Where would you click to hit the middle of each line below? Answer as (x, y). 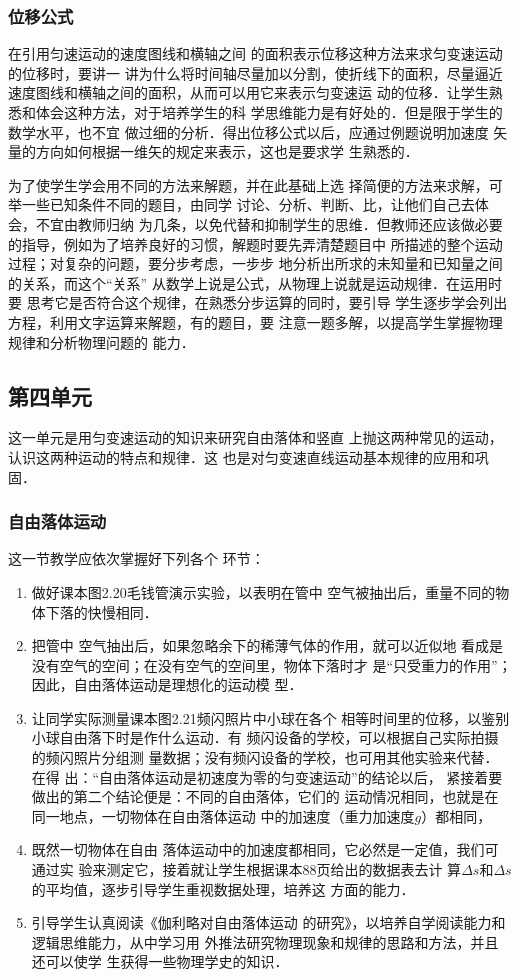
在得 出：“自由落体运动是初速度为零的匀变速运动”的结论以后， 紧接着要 (267, 776)
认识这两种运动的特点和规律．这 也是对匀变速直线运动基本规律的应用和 (241, 456)
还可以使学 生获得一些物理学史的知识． (160, 961)
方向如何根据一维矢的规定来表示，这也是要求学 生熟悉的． (227, 151)
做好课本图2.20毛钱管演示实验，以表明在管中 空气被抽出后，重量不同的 (263, 591)
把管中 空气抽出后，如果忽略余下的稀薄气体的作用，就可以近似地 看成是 (267, 645)
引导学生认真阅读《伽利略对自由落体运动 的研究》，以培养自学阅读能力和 (268, 922)
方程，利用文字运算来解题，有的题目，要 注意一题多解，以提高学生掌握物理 (255, 321)
